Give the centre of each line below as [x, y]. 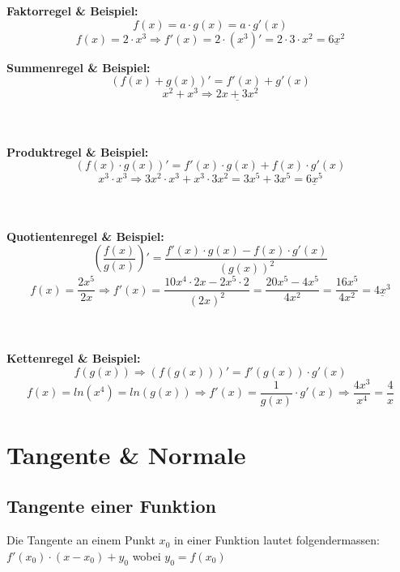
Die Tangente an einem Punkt [81, 540]
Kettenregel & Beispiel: [74, 357]
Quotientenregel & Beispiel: [85, 236]
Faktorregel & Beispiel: [72, 11]
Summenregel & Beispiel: [79, 67]
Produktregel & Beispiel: [78, 151]
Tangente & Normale [126, 454]
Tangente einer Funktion [111, 506]
